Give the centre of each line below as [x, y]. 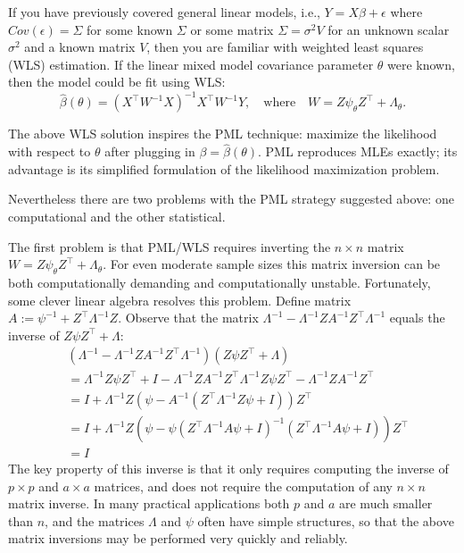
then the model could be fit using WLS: [117, 82]
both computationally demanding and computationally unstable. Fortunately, [220, 283]
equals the [417, 318]
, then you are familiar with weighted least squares [285, 47]
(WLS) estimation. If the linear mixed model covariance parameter [191, 64]
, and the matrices [95, 520]
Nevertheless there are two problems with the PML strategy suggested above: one [231, 199]
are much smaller [385, 503]
